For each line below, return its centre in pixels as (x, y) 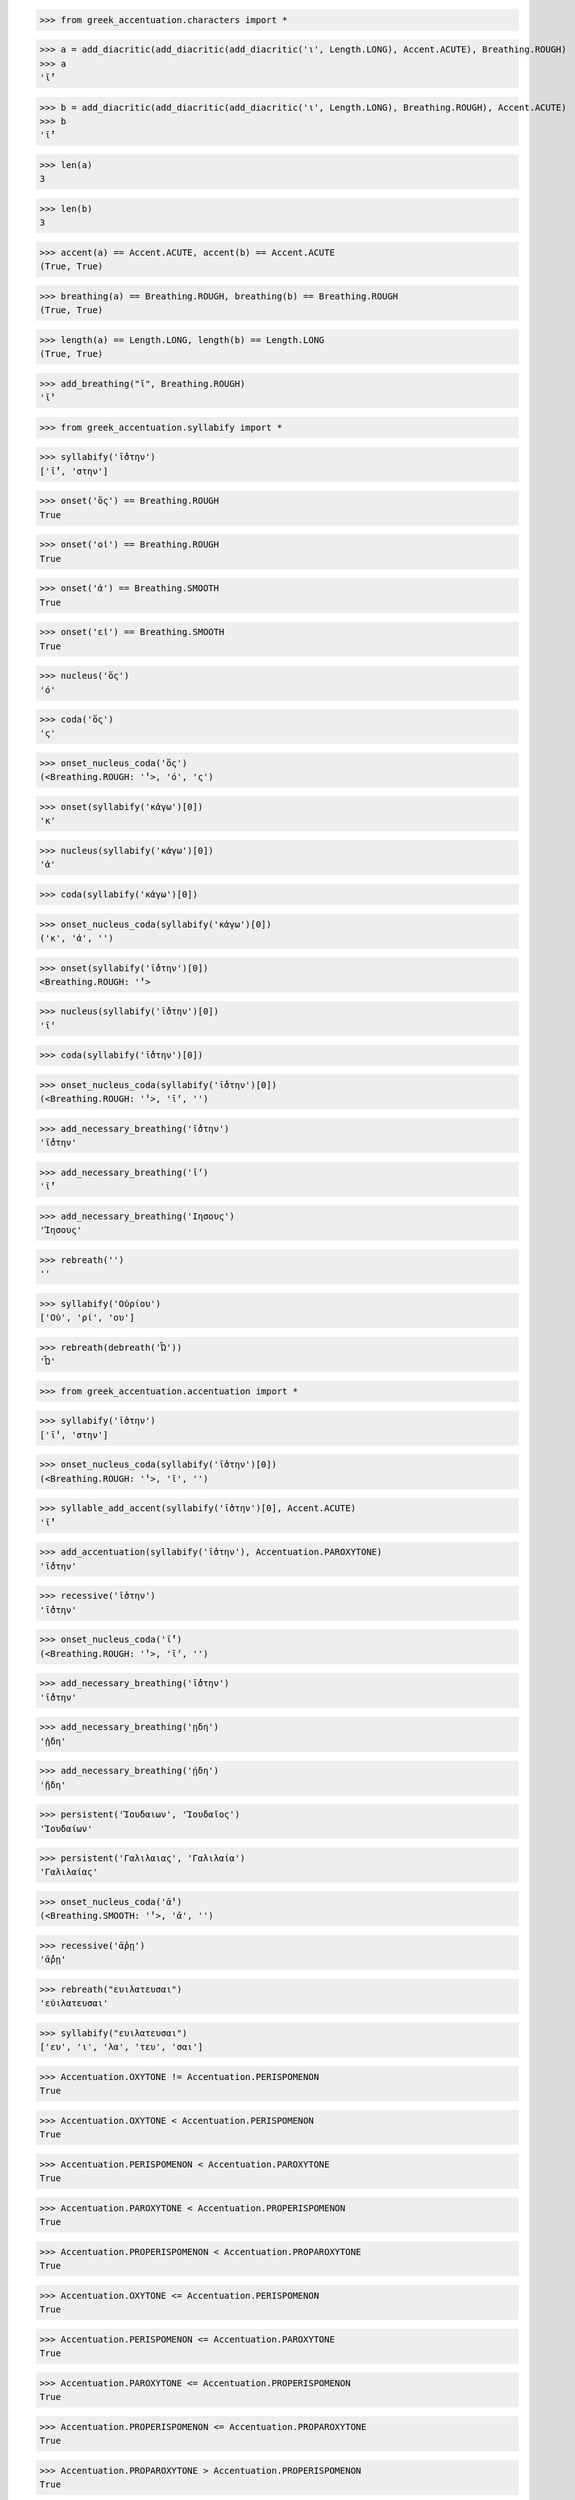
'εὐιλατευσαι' (74, 2003)
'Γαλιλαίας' (69, 1872)
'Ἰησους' (61, 1230)
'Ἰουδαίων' (66, 1828)
